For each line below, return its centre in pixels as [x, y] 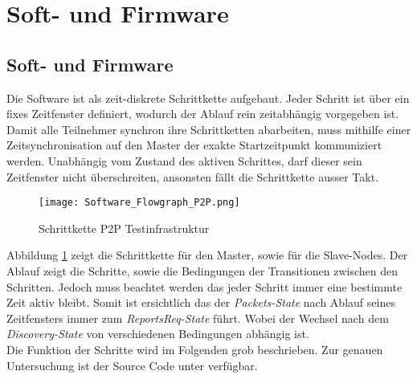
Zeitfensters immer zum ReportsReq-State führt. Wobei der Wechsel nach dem [198, 318]
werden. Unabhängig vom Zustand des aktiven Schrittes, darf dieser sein [184, 160]
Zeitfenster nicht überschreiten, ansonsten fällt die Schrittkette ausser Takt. [193, 176]
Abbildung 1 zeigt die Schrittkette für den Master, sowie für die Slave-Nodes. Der [207, 255]
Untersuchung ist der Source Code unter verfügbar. [132, 365]
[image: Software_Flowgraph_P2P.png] [139, 203]
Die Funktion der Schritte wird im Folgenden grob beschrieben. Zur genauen [195, 349]
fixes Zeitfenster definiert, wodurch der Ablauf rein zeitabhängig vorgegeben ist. [203, 114]
